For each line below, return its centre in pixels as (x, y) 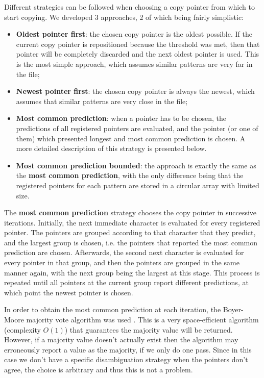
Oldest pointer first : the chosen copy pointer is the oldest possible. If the (134, 34)
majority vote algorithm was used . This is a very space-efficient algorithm (142, 320)
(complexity (22, 329)
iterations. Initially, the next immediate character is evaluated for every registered (132, 222)
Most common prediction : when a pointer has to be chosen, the (121, 118)
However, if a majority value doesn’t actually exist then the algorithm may (121, 339)
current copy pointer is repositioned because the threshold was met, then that (138, 44)
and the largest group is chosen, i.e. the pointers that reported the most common (131, 242)
